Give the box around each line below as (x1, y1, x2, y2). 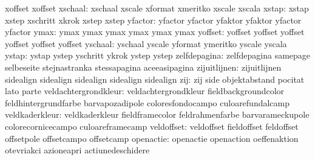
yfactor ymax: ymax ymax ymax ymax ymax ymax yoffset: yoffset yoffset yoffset (5, 25, 305, 38)
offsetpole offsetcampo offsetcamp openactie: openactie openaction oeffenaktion (5, 132, 299, 144)
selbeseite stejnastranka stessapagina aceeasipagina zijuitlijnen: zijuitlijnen (5, 60, 282, 73)
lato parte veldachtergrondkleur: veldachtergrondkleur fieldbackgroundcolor (5, 85, 285, 97)
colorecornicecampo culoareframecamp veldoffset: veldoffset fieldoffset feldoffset (5, 120, 299, 132)
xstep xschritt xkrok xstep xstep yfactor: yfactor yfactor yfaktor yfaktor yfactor (5, 13, 302, 26)
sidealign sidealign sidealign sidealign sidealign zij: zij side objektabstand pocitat (5, 72, 305, 85)
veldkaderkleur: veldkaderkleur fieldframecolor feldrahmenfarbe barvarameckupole (5, 108, 310, 121)
